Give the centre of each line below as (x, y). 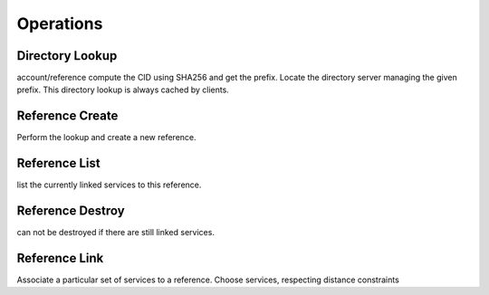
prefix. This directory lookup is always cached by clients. (123, 90)
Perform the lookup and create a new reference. (106, 138)
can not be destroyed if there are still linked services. (115, 233)
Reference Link (60, 258)
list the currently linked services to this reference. (109, 185)
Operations (60, 24)
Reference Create (67, 116)
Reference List (58, 163)
